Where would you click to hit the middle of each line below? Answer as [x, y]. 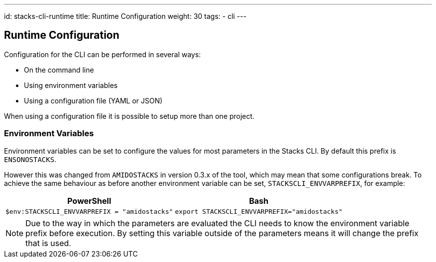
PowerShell [89, 201]
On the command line [59, 70]
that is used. [48, 243]
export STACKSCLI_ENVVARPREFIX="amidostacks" [259, 211]
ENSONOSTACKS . [30, 159]
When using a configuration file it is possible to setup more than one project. [129, 116]
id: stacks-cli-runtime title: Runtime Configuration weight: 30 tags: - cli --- [125, 16]
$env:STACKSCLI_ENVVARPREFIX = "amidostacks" [89, 211]
